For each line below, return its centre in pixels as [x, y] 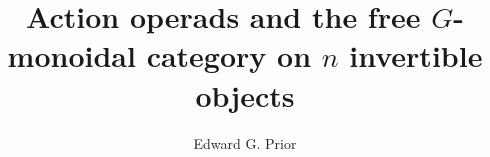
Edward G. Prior [245, 142]
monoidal [71, 55]
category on [229, 55]
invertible [416, 55]
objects [245, 94]
